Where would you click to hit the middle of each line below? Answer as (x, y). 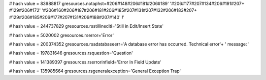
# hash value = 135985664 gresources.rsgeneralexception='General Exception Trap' (95, 71)
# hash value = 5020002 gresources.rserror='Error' (62, 35)
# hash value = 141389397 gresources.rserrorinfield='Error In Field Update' (85, 62)
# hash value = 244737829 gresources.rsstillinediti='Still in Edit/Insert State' (86, 26)
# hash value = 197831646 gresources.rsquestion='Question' (71, 53)
